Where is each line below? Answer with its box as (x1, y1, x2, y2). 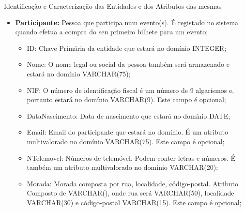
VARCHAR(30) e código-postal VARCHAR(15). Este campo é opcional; (27, 197, 242, 207)
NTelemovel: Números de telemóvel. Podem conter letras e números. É (27, 152, 236, 163)
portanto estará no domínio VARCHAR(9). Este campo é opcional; (27, 94, 226, 105)
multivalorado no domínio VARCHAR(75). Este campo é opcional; (27, 136, 225, 146)
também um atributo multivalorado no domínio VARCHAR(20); (27, 162, 218, 172)
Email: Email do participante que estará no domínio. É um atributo (27, 127, 228, 137)
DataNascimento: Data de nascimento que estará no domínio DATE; (27, 110, 230, 121)
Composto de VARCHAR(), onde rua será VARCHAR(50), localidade (27, 188, 234, 198)
